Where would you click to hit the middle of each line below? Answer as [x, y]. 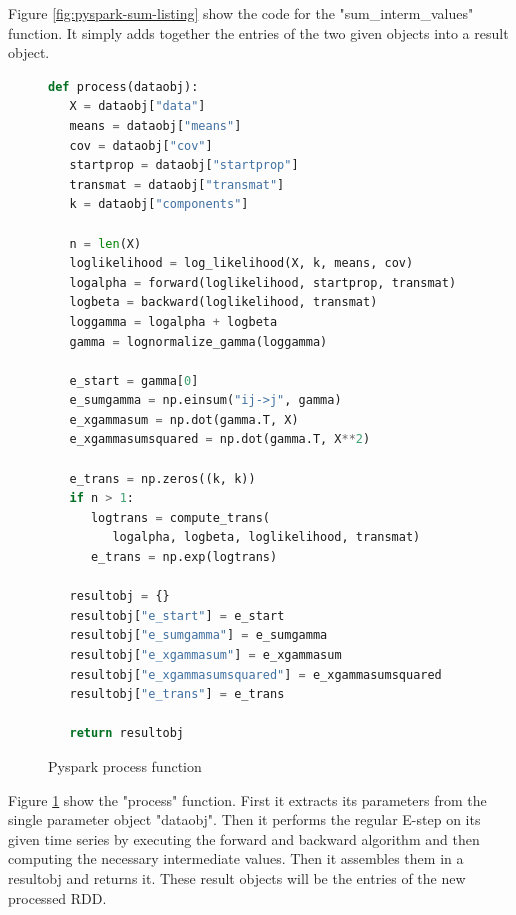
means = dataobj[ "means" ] [155, 125]
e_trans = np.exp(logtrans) [184, 557]
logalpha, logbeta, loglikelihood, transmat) [266, 537]
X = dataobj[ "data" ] [137, 106]
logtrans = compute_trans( [180, 517]
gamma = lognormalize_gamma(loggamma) [198, 341]
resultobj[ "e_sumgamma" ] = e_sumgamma [198, 635]
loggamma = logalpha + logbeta [173, 321]
